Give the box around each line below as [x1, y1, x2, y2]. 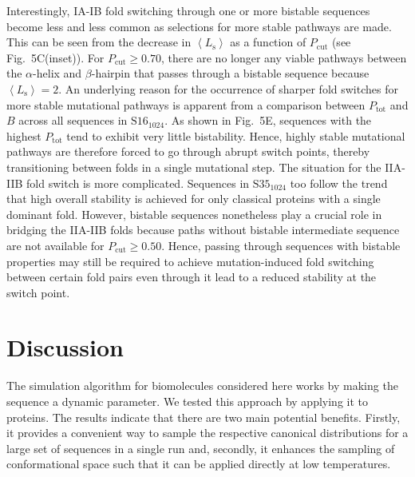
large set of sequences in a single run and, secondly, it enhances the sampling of [6, 439, 395, 456]
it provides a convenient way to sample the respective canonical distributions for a [6, 424, 409, 441]
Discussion [6, 331, 124, 364]
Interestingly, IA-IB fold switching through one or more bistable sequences [6, 2, 370, 18]
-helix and [33, 65, 82, 81]
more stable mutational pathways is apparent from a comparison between [6, 96, 366, 113]
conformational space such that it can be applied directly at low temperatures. [6, 455, 391, 472]
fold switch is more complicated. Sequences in [26, 174, 250, 191]
